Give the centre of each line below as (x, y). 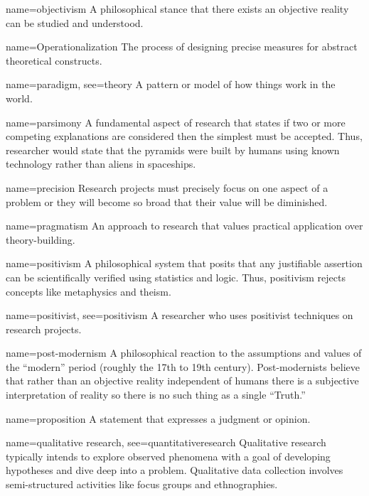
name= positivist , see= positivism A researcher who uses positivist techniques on (180, 315)
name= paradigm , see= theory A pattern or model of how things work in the (171, 84)
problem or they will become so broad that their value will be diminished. (167, 201)
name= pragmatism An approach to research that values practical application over (184, 226)
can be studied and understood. (75, 22)
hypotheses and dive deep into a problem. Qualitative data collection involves (175, 470)
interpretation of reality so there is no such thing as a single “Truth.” (156, 395)
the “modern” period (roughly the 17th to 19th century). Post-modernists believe (183, 366)
